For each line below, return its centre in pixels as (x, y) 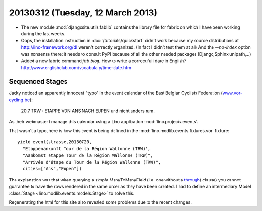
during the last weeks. (43, 33)
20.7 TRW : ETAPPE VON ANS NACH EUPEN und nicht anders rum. (88, 111)
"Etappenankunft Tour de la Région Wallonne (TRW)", (87, 149)
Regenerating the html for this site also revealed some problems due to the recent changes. (100, 202)
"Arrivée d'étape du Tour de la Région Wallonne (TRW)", (92, 162)
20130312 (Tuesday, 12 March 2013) (83, 13)
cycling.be (19, 100)
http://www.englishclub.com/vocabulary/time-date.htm (76, 67)
